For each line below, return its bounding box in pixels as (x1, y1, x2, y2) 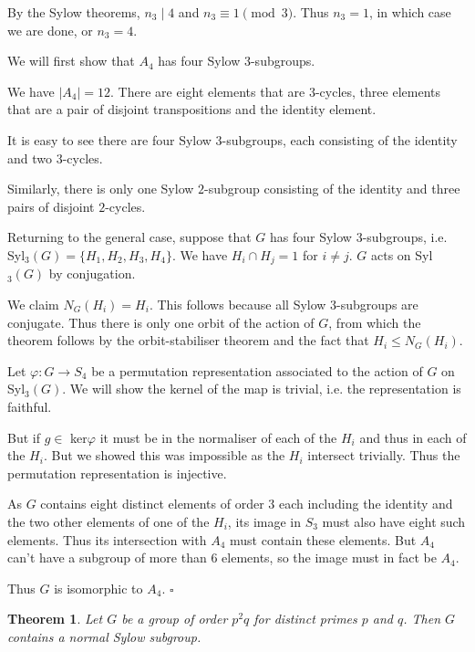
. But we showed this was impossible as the (43, 446, 285, 465)
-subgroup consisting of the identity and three (204, 179, 460, 198)
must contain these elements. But (230, 530, 417, 549)
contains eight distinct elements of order (40, 494, 264, 513)
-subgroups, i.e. (362, 227, 448, 247)
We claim (7, 294, 59, 313)
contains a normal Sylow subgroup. (7, 626, 201, 646)
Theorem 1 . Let (7, 609, 103, 628)
